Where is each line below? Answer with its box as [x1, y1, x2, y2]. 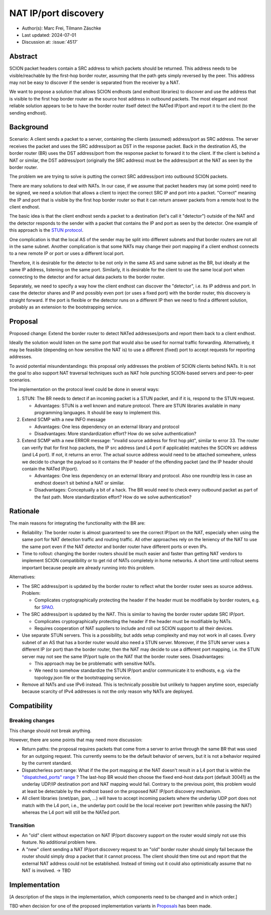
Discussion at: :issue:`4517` [22, 39, 79, 45]
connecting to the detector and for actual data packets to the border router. [9, 274, 165, 280]
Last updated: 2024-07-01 [22, 32, 76, 38]
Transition [9, 822, 35, 829]
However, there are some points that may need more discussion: [9, 737, 143, 743]
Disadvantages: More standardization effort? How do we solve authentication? [34, 431, 197, 437]
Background [9, 123, 49, 132]
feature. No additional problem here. [22, 839, 97, 845]
